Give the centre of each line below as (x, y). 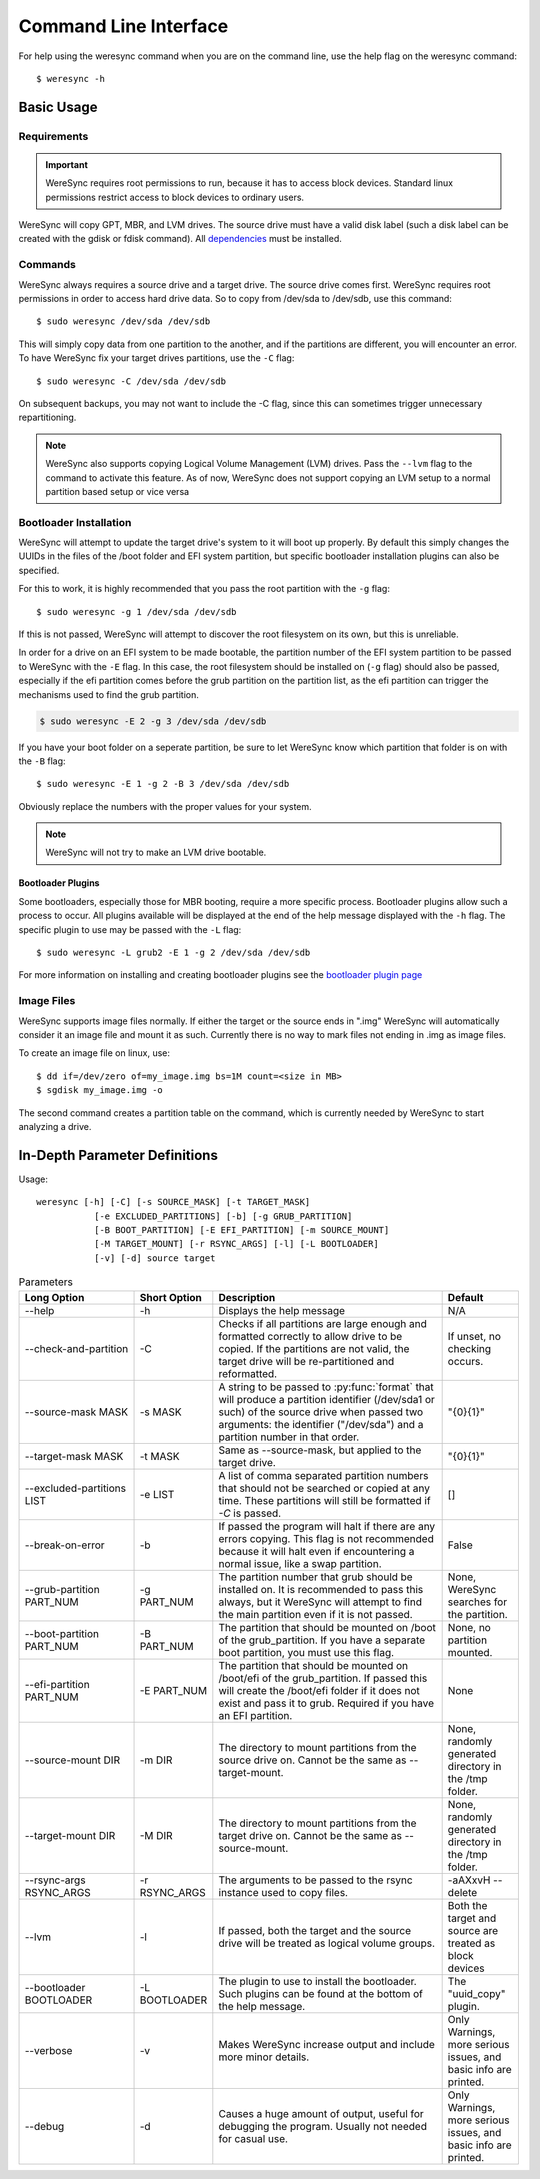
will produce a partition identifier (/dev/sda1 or (326, 1399)
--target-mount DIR (70, 1835)
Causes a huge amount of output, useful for (321, 2113)
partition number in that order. (289, 1437)
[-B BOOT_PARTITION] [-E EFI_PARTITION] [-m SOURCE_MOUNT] (241, 1230)
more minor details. (264, 2057)
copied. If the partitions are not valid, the (314, 1348)
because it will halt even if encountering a (316, 1551)
